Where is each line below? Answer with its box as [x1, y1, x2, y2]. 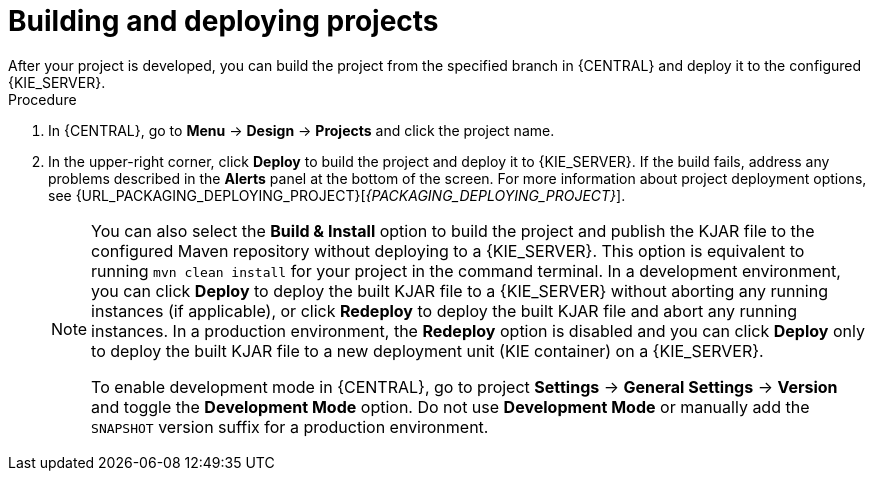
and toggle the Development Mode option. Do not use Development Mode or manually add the [91, 396, 810, 417]
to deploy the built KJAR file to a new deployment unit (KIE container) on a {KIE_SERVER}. [91, 340, 764, 361]
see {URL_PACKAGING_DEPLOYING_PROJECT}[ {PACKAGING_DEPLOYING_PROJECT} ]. [48, 186, 626, 204]
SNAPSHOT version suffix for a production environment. [91, 416, 489, 437]
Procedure [8, 90, 77, 108]
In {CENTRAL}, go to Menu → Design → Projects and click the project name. [48, 121, 555, 139]
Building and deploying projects [8, 4, 439, 38]
